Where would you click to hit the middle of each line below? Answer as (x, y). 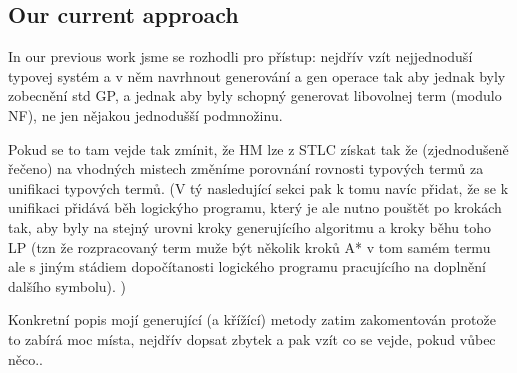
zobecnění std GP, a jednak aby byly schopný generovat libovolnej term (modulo (255, 95)
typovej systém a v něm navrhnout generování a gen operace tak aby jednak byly (257, 75)
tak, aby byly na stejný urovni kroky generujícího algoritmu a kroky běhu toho (249, 226)
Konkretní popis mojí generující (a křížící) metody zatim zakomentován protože (252, 319)
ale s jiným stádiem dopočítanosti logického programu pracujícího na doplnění (247, 266)
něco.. (25, 358)
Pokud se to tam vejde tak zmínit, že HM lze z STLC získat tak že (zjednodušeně (258, 148)
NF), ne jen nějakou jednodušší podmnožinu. (145, 114)
